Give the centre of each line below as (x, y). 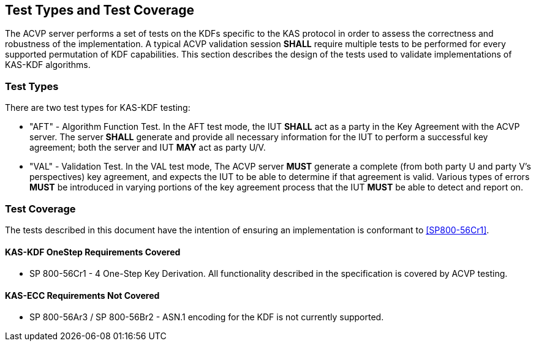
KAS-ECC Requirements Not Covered (82, 295)
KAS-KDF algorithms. (48, 65)
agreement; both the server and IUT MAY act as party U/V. (148, 148)
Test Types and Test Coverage (100, 10)
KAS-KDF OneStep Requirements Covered (93, 252)
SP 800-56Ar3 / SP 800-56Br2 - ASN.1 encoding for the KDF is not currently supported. (207, 317)
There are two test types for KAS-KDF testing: (98, 108)
